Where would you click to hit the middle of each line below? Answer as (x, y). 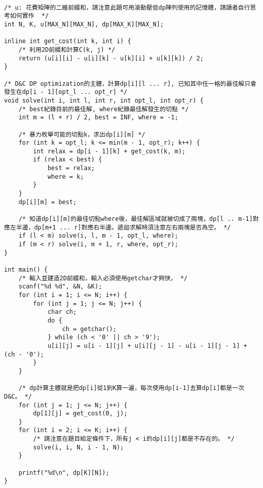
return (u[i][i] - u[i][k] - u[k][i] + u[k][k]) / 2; (111, 58)
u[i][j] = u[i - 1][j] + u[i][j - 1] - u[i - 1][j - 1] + (147, 346)
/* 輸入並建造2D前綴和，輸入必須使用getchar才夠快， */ (103, 278)
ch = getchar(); (89, 329)
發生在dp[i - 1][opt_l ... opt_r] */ (66, 92)
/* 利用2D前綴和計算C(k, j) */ (67, 50)
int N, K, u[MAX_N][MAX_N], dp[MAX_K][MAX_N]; (84, 24)
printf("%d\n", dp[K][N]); (64, 473)
